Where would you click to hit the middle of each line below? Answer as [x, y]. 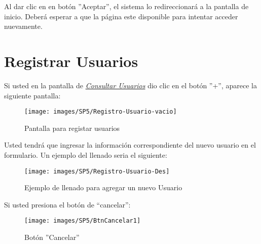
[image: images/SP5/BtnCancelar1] [83, 221]
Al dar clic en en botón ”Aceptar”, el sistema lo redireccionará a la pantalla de [126, 6]
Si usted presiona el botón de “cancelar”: [67, 204]
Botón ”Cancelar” [52, 237]
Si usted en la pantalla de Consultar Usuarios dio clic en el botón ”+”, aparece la [130, 85]
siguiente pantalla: [32, 95]
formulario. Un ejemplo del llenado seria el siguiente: [86, 154]
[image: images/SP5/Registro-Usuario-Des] [97, 171]
